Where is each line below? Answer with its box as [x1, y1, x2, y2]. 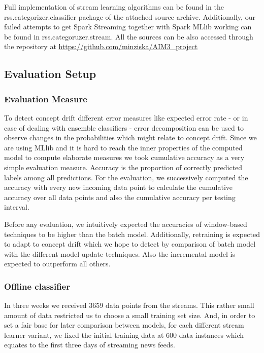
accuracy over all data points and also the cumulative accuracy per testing [4, 191, 236, 202]
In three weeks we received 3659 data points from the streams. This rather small [4, 300, 254, 310]
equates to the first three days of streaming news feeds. [4, 339, 175, 350]
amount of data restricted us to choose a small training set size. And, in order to [4, 309, 255, 320]
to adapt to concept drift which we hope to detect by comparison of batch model [4, 239, 256, 249]
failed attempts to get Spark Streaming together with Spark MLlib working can [4, 21, 252, 32]
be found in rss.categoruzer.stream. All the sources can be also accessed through [4, 31, 253, 42]
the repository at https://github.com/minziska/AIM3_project [4, 41, 198, 52]
